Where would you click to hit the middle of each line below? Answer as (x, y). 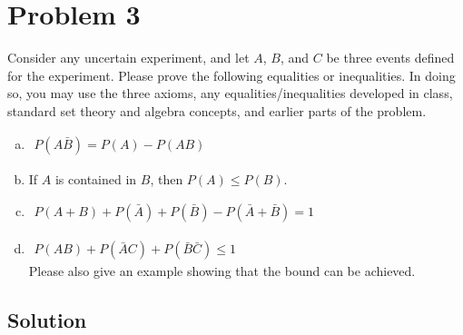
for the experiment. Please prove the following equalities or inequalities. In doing (231, 75)
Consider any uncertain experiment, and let (128, 58)
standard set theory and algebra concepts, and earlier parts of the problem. (217, 110)
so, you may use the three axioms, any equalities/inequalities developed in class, (230, 93)
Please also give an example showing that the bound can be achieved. (222, 271)
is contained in (96, 178)
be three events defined (390, 58)
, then (167, 178)
